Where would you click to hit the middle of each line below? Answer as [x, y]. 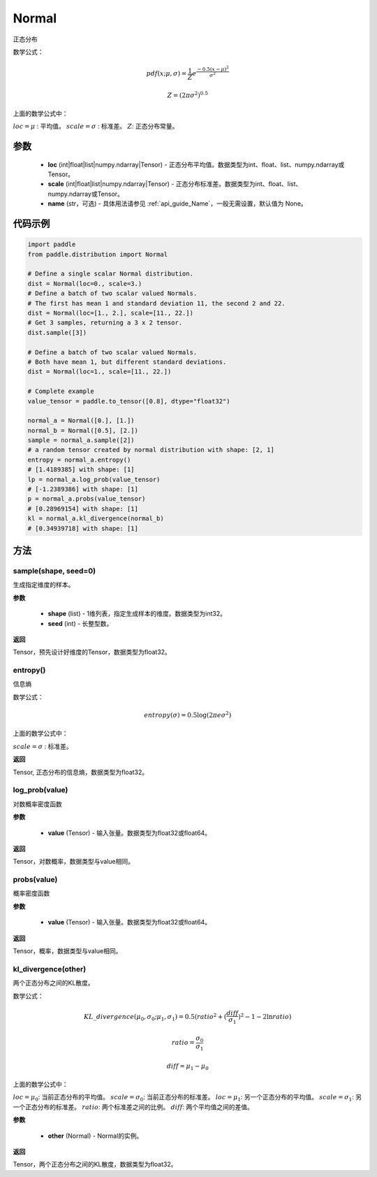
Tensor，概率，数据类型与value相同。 [67, 950]
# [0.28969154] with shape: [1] [83, 508]
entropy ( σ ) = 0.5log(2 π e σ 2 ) [188, 715]
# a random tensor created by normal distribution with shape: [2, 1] [151, 450]
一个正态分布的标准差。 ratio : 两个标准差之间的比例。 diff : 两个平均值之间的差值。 [133, 1107]
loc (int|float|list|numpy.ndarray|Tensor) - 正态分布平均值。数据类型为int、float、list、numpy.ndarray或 [196, 164]
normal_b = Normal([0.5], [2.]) [83, 430]
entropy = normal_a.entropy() [79, 459]
